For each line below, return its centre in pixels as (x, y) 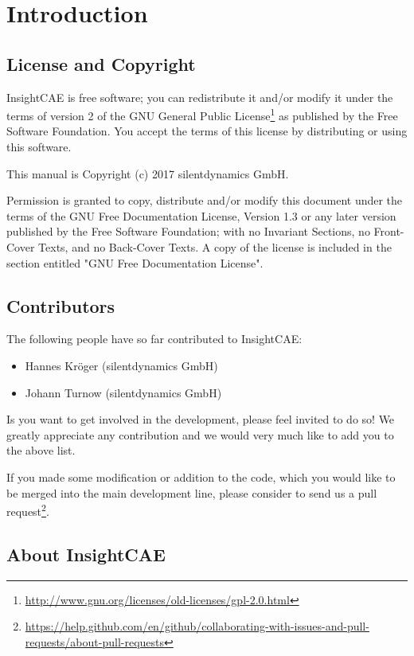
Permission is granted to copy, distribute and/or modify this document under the (205, 200)
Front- (389, 231)
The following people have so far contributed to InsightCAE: (154, 339)
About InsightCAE (86, 554)
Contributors (61, 305)
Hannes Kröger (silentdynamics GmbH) (121, 365)
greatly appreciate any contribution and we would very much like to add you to (200, 434)
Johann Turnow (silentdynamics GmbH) (123, 392)
